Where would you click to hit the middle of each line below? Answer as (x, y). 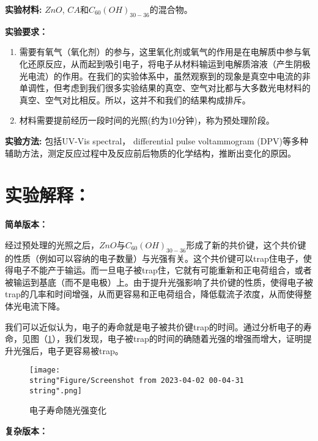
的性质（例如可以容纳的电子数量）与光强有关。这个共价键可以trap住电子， (154, 258)
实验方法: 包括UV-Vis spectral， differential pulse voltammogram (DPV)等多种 (157, 140)
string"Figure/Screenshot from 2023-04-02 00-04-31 (137, 381)
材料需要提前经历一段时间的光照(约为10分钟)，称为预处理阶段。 (147, 120)
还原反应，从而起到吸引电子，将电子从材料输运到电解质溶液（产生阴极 (169, 63)
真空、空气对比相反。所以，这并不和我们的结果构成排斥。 (135, 99)
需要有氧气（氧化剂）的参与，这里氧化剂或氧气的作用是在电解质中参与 (161, 52)
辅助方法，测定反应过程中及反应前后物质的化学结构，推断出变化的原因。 (150, 153)
